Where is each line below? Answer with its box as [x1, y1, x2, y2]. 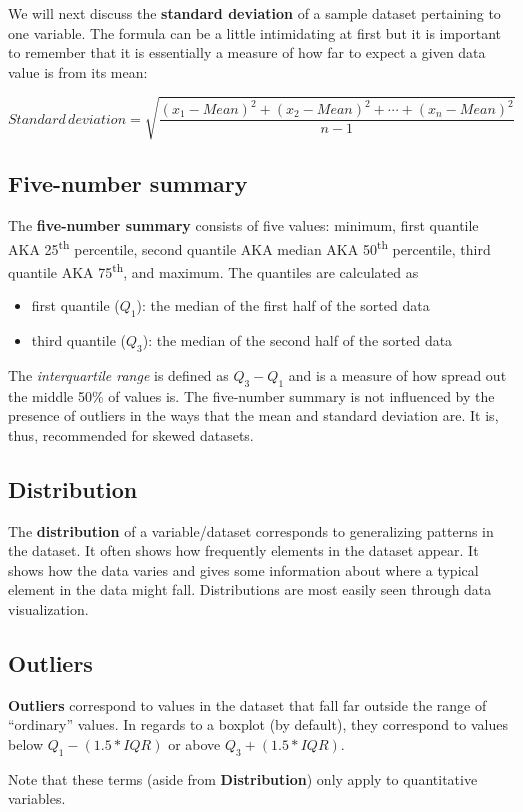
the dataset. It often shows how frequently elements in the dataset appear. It [8, 540, 479, 561]
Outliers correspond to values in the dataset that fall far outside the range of [8, 694, 487, 715]
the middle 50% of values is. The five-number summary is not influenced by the [8, 385, 495, 406]
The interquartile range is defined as [8, 364, 229, 385]
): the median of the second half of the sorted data [142, 330, 453, 351]
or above [168, 733, 221, 754]
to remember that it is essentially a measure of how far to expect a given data [8, 42, 486, 63]
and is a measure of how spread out [288, 364, 507, 385]
